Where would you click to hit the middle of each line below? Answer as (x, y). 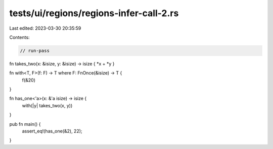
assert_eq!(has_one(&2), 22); (52, 131)
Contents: (19, 37)
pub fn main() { (25, 124)
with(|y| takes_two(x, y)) (47, 105)
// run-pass (35, 51)
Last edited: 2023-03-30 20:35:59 (45, 28)
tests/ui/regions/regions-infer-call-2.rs (94, 13)
